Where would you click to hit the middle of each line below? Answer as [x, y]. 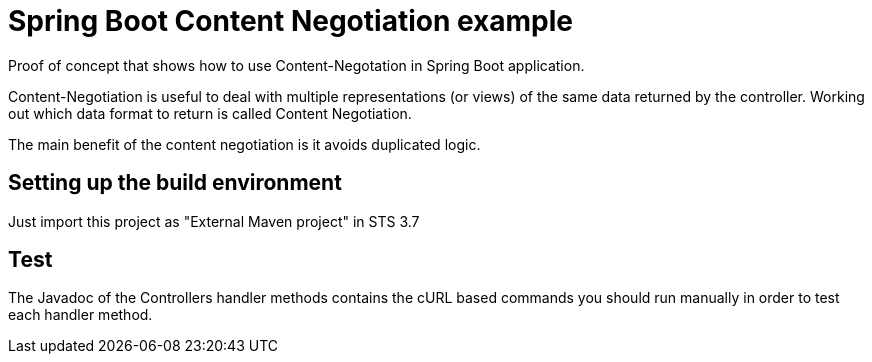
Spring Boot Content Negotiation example [290, 21]
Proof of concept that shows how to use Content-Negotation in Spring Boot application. [296, 65]
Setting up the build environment [175, 183]
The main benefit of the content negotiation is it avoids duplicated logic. [244, 144]
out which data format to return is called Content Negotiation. [210, 113]
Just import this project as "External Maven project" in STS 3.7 [214, 221]
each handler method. [80, 315]
